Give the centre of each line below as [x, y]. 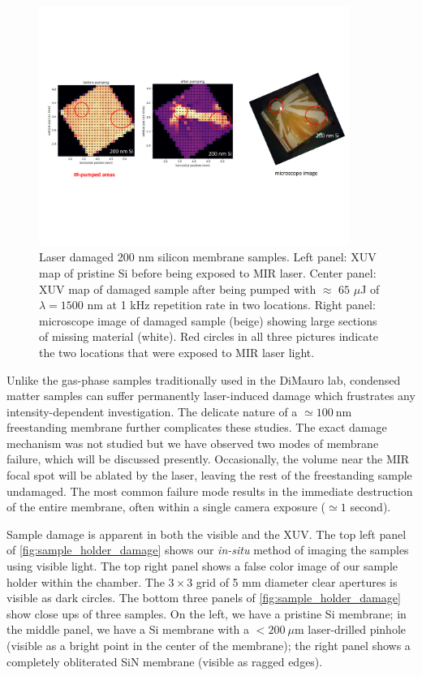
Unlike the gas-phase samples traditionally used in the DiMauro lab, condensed [204, 379]
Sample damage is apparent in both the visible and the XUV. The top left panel [207, 534]
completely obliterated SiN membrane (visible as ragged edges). [165, 661]
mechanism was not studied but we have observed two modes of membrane [193, 443]
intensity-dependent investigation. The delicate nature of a [152, 411]
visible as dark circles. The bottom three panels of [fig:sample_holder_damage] [204, 598]
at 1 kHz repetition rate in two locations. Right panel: [241, 305]
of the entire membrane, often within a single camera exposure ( [166, 507]
